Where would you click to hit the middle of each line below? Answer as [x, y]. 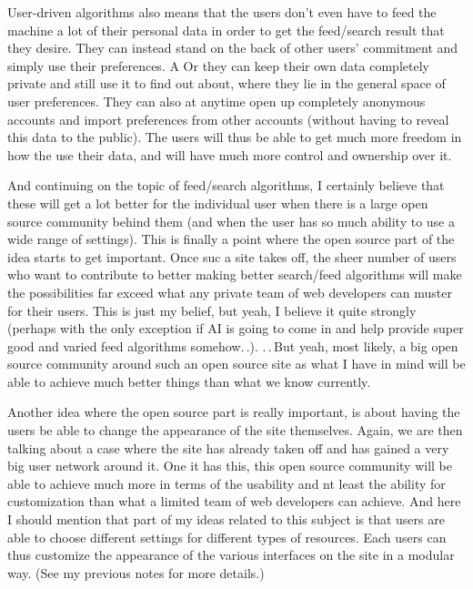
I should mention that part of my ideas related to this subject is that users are [226, 519]
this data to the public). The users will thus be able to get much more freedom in [235, 137]
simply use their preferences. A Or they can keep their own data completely [218, 65]
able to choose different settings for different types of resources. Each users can [227, 537]
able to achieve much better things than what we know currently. [189, 381]
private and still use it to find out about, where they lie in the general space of [226, 83]
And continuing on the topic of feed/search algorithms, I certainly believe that [226, 185]
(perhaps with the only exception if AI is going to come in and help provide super [236, 328]
